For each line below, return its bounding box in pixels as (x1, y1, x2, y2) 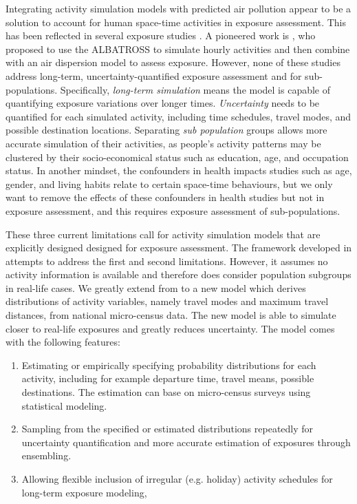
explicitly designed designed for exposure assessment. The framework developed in (6, 240, 352, 255)
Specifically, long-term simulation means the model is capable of (60, 82, 331, 96)
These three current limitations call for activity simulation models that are (6, 227, 321, 241)
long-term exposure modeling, (21, 485, 147, 499)
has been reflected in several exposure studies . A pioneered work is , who (6, 28, 316, 43)
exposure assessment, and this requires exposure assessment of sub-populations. (6, 203, 340, 218)
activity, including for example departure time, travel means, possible (21, 371, 314, 386)
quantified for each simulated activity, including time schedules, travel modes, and (6, 109, 351, 123)
